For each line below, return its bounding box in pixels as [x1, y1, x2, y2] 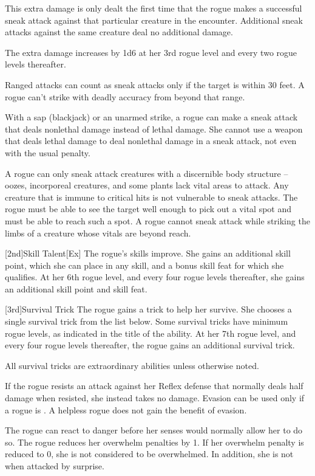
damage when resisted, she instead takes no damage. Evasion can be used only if [5, 391, 305, 404]
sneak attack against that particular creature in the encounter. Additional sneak [5, 13, 303, 26]
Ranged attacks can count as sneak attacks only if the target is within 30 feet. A [5, 78, 305, 91]
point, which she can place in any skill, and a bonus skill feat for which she [5, 258, 284, 271]
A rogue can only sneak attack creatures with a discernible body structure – [5, 167, 288, 179]
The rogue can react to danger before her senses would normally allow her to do [5, 424, 303, 436]
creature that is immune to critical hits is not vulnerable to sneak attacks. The [5, 190, 298, 203]
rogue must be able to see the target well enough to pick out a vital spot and [5, 202, 291, 215]
